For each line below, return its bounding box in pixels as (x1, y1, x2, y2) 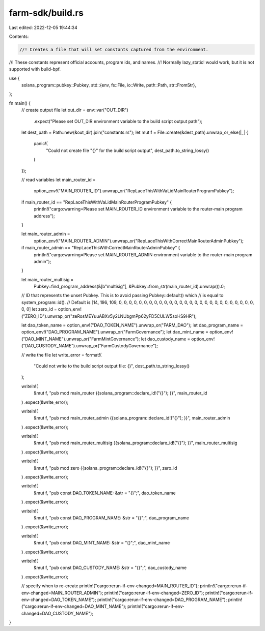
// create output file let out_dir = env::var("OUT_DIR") (21, 107, 129, 113)
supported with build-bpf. (9, 66, 61, 72)
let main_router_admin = (21, 231, 71, 237)
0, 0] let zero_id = (21, 306, 57, 312)
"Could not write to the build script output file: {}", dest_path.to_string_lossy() (33, 363, 190, 369)
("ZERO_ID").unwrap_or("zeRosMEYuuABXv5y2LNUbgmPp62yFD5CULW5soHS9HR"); (21, 313, 197, 319)
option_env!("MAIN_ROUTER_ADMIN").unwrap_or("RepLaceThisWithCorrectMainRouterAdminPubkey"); (33, 238, 244, 243)
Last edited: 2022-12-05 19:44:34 (9, 25, 78, 30)
